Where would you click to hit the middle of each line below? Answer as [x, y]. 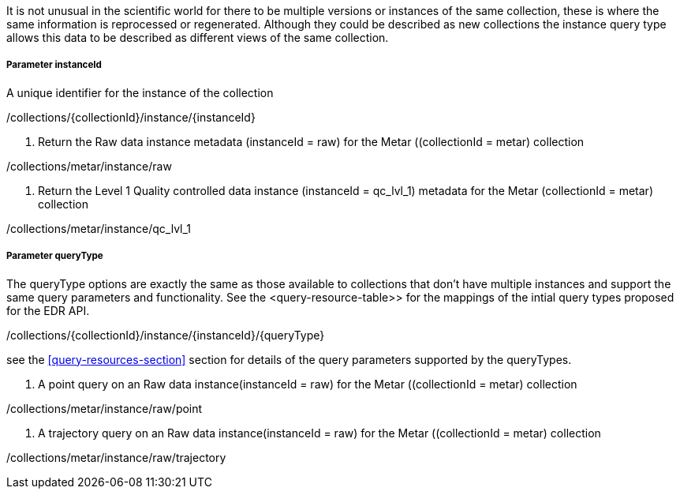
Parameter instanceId [54, 65]
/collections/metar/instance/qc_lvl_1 [99, 228]
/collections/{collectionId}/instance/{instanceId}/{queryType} [166, 335]
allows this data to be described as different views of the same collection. [198, 37]
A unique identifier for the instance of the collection [140, 92]
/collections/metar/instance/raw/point [105, 408]
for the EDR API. [48, 310]
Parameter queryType [55, 256]
